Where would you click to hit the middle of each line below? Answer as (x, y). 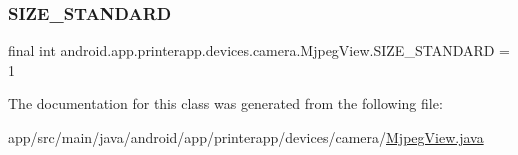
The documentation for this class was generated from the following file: (225, 103)
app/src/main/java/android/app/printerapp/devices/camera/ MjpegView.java (246, 137)
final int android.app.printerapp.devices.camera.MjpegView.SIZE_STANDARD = (259, 50)
